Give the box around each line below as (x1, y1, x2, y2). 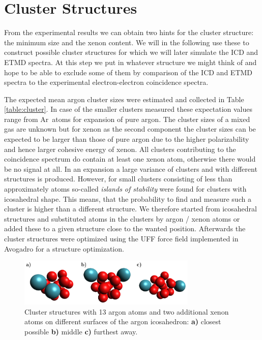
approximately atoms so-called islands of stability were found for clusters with (4, 183, 247, 194)
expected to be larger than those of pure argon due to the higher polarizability (4, 134, 249, 144)
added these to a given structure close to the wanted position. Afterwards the (4, 223, 246, 234)
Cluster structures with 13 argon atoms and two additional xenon (24, 306, 229, 317)
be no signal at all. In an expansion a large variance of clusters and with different (4, 163, 257, 174)
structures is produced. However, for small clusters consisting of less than (4, 173, 232, 184)
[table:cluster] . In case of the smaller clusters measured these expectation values (4, 104, 252, 114)
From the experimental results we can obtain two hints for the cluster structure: (4, 27, 254, 38)
